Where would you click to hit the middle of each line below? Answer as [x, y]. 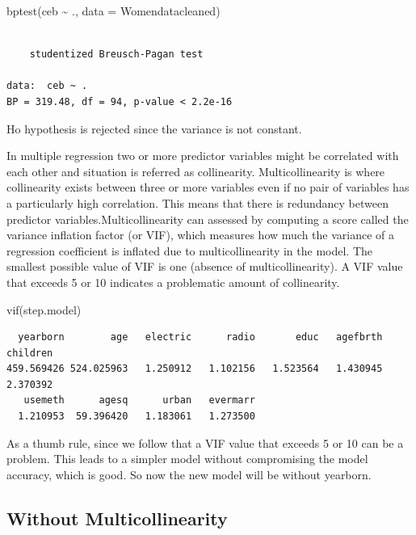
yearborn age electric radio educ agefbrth [200, 337]
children [30, 353]
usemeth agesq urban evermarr [139, 400]
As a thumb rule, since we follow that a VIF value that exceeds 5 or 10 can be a [205, 442]
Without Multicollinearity [117, 518]
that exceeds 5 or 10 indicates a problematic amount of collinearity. [173, 282]
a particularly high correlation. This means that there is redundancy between [197, 202]
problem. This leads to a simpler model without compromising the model [187, 459]
